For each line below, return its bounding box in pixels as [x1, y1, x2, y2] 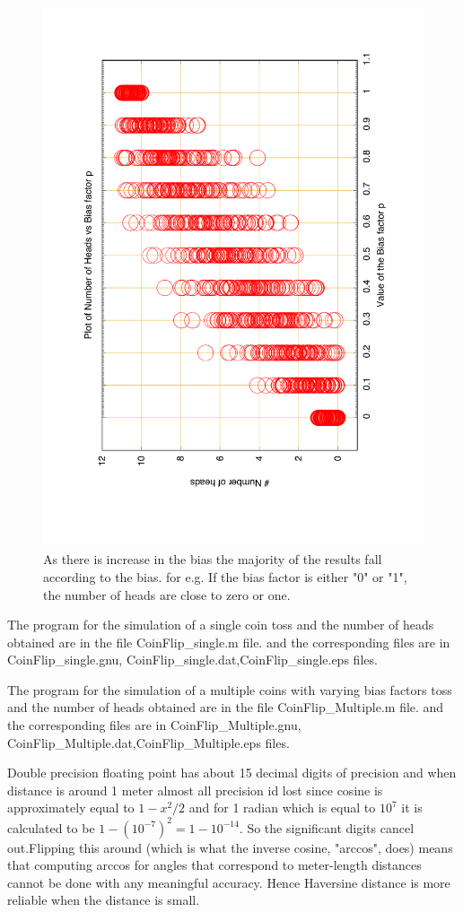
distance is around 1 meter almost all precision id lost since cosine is [7, 780, 383, 799]
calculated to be [7, 818, 95, 837]
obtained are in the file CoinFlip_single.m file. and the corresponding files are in [7, 632, 450, 651]
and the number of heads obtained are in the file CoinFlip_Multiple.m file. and [7, 698, 444, 717]
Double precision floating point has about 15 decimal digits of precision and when [7, 763, 457, 782]
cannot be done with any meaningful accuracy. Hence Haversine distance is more [7, 873, 450, 891]
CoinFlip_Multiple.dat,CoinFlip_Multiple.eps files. [7, 733, 290, 751]
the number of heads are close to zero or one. [43, 585, 291, 604]
